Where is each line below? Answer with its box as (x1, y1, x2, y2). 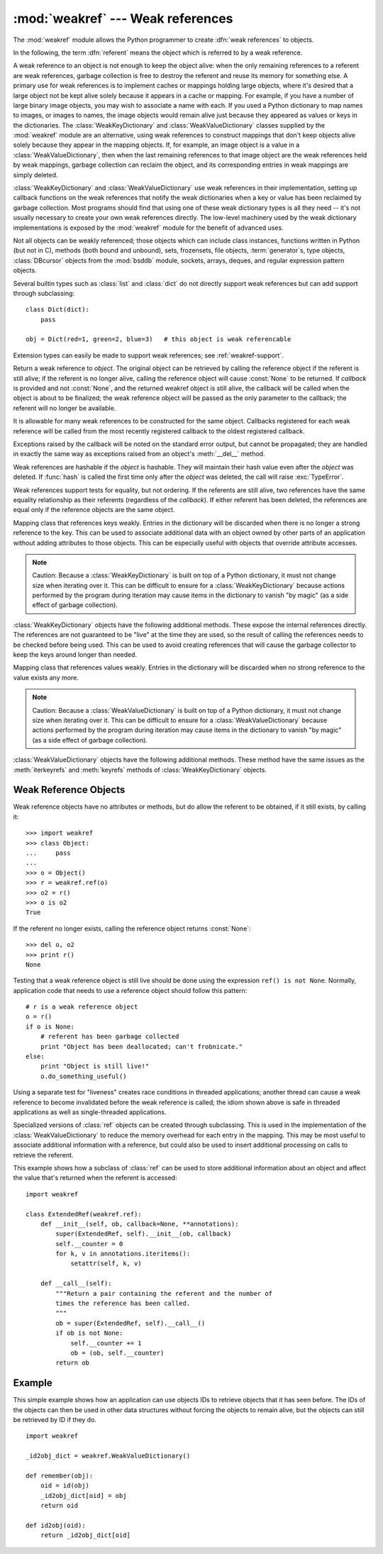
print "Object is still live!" (40, 1062, 150, 1070)
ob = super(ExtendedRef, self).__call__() (55, 1319, 206, 1327)
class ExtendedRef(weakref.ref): (26, 1210, 142, 1218)
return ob (55, 1359, 90, 1367)
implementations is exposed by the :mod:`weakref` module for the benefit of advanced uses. (13, 223, 284, 232)
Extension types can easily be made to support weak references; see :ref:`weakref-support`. (13, 351, 284, 360)
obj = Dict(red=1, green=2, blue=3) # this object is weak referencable (26, 335, 292, 343)
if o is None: (26, 1022, 74, 1031)
